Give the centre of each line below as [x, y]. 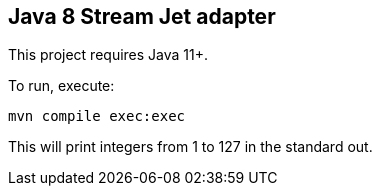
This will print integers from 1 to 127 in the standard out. [190, 147]
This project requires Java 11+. [108, 55]
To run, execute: [61, 86]
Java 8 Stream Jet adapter [142, 16]
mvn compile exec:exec [97, 116]
